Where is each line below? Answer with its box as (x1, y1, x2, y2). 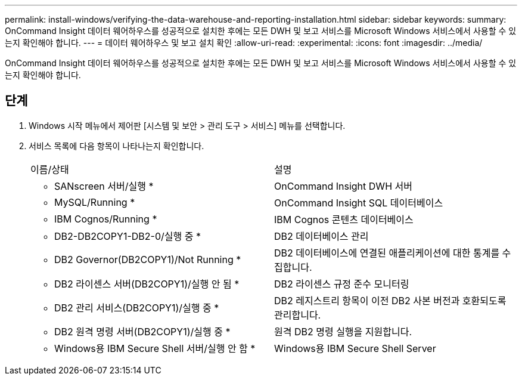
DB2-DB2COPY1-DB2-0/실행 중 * (54, 230, 201, 242)
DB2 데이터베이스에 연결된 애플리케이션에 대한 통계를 (274, 246, 500, 259)
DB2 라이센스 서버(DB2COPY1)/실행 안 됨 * (54, 277, 240, 290)
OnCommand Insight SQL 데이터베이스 (274, 196, 443, 209)
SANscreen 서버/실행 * (54, 180, 154, 192)
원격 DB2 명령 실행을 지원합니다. (274, 325, 412, 338)
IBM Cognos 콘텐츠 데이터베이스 (274, 213, 414, 225)
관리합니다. (274, 308, 321, 321)
